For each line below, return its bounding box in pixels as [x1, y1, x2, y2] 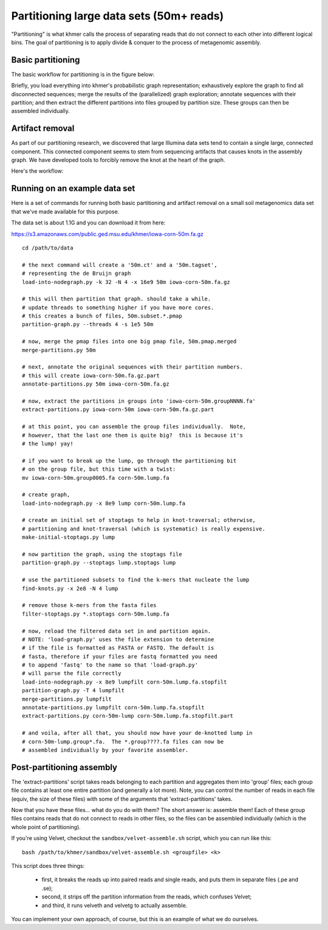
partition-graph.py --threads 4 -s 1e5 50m [22, 321, 154, 328]
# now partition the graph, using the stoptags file [22, 551, 182, 558]
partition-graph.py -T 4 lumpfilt [22, 687, 125, 694]
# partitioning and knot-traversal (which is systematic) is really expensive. [22, 525, 265, 532]
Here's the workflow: [11, 167, 64, 175]
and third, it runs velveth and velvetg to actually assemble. [41, 901, 188, 909]
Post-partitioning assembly [11, 762, 118, 772]
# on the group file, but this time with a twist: [22, 466, 176, 473]
